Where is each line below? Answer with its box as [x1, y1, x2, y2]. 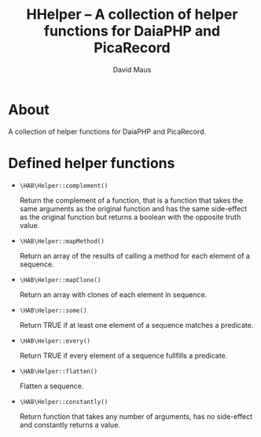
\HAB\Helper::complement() [19, 182, 108, 189]
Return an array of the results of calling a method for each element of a [19, 251, 250, 260]
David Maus [112, 64, 152, 74]
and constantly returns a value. [19, 420, 120, 429]
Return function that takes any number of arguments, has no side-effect [19, 411, 253, 421]
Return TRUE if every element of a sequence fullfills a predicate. [19, 351, 228, 360]
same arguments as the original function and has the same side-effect [19, 204, 248, 213]
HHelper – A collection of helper [26, 6, 238, 24]
